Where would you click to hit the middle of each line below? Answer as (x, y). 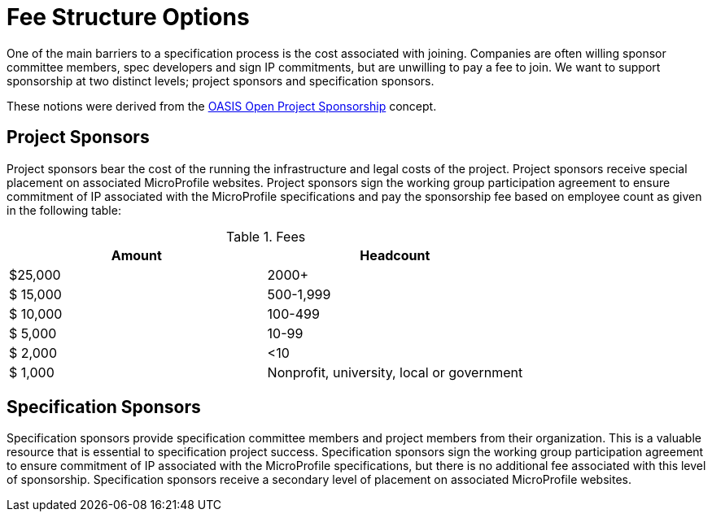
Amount (136, 255)
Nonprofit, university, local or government (395, 372)
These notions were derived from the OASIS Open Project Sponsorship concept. (222, 106)
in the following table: (64, 210)
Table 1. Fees (266, 236)
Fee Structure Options (128, 17)
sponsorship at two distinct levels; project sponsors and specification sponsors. (221, 81)
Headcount (395, 255)
